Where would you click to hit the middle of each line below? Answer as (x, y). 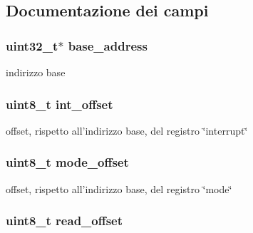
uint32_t (32, 45)
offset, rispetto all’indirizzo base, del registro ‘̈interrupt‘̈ (127, 130)
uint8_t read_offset (64, 221)
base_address (108, 45)
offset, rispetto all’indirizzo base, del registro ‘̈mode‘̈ (119, 188)
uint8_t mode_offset (67, 162)
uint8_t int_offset (60, 104)
